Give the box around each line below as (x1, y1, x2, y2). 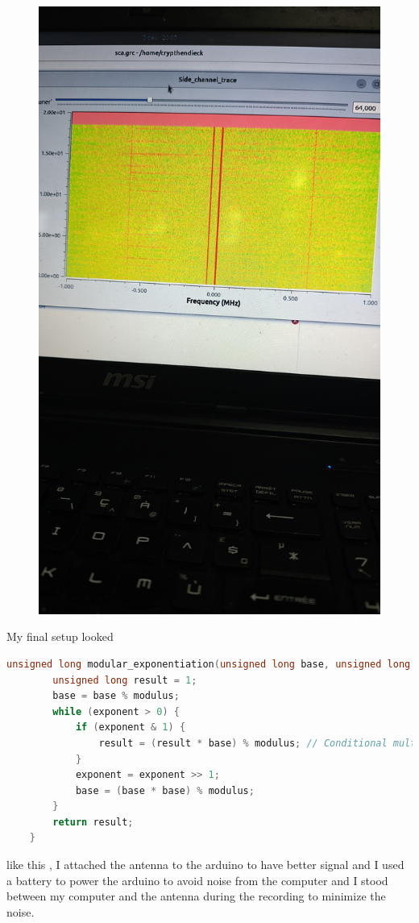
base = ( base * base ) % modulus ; (75, 784, 255, 796)
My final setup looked (6, 628, 114, 645)
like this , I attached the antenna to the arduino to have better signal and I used (6, 856, 404, 873)
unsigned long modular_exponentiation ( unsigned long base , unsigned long (6, 658, 411, 670)
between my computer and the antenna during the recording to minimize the (6, 888, 386, 904)
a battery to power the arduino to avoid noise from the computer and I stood (6, 871, 388, 888)
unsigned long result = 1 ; (52, 674, 197, 686)
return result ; (52, 816, 134, 828)
